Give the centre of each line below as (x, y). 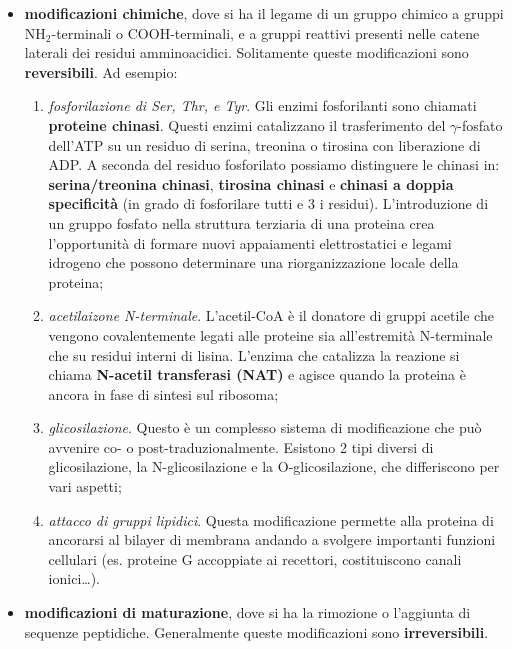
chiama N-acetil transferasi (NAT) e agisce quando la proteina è (257, 374)
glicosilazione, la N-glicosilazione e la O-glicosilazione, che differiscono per (274, 466)
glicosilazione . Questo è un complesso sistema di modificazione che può (265, 427)
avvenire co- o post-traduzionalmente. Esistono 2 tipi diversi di (241, 446)
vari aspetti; (85, 486)
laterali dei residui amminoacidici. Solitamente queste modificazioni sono (246, 52)
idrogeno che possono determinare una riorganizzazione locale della (253, 262)
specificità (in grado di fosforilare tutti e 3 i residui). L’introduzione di (268, 203)
